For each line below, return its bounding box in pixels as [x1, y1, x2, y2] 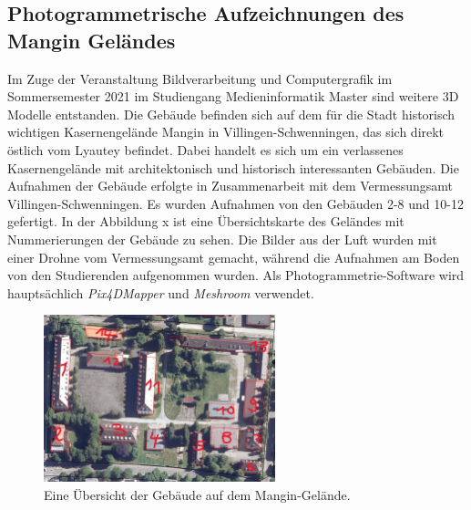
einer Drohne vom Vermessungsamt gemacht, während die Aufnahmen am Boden [7, 247, 460, 266]
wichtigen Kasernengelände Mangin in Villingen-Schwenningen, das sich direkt [7, 122, 445, 141]
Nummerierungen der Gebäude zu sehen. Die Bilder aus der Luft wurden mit [7, 229, 437, 248]
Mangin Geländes [7, 26, 176, 54]
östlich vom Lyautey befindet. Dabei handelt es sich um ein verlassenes [7, 140, 404, 159]
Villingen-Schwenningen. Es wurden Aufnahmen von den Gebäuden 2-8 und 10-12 [7, 193, 464, 213]
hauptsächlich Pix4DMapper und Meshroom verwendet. [7, 283, 314, 302]
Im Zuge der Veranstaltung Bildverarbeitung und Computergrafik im [7, 68, 393, 88]
